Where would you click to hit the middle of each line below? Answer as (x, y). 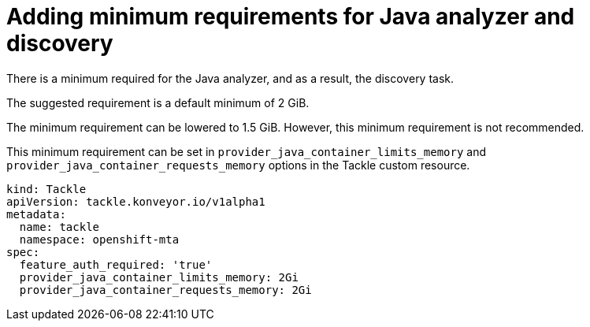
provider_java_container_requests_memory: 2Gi (165, 290)
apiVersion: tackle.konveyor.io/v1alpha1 (136, 201)
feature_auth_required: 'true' (116, 264)
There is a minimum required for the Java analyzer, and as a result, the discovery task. (230, 78)
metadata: (36, 214)
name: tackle (59, 227)
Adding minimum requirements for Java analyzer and (291, 17)
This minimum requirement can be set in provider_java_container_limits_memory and (247, 151)
